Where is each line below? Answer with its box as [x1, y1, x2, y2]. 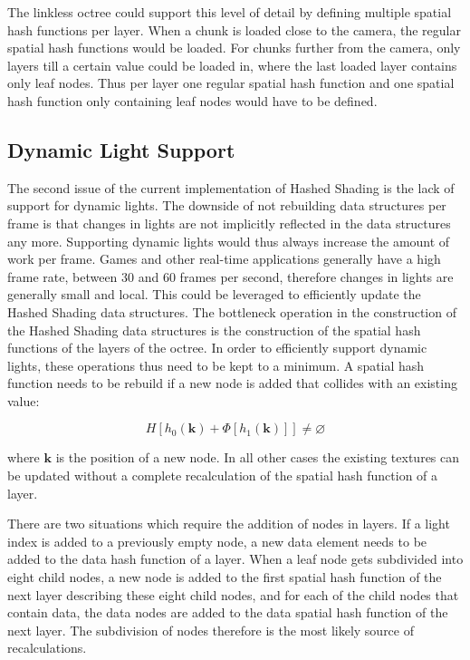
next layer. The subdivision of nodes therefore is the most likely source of [7, 620, 414, 639]
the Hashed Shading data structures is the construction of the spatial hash [7, 320, 421, 339]
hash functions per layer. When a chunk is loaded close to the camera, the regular [7, 20, 461, 39]
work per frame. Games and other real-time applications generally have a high [7, 249, 441, 268]
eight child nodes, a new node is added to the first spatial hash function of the [7, 568, 442, 587]
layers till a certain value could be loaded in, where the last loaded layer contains [7, 55, 457, 74]
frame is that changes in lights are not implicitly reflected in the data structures [7, 213, 451, 232]
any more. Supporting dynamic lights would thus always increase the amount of [7, 231, 450, 250]
